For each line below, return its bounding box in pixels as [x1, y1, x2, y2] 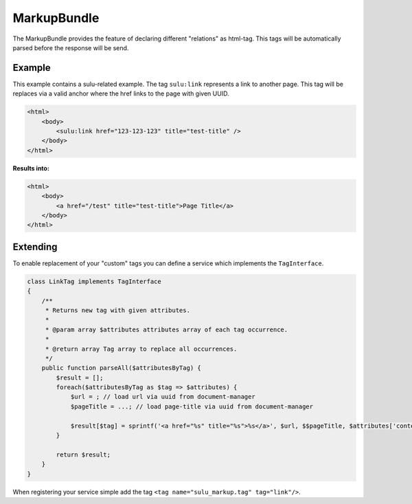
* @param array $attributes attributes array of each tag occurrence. [45, 325, 288, 333]
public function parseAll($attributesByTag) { [41, 364, 202, 372]
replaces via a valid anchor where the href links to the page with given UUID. [12, 89, 229, 98]
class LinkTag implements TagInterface [27, 277, 161, 285]
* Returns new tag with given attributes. [45, 306, 190, 314]
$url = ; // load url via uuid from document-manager [70, 393, 255, 401]
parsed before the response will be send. [12, 43, 129, 52]
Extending [12, 241, 58, 252]
